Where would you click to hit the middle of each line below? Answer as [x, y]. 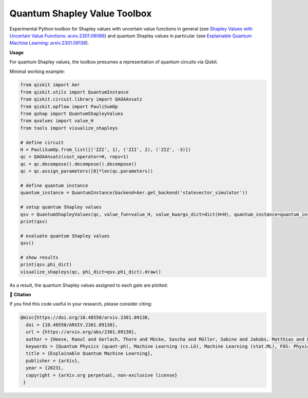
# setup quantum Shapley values [61, 207]
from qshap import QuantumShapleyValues [72, 114]
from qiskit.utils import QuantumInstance [74, 92]
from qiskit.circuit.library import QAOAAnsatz [81, 99]
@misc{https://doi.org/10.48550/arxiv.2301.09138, [85, 318]
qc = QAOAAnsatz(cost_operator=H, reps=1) [74, 157]
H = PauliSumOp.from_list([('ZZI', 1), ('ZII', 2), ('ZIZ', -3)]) [105, 150]
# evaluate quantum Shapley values [65, 236]
